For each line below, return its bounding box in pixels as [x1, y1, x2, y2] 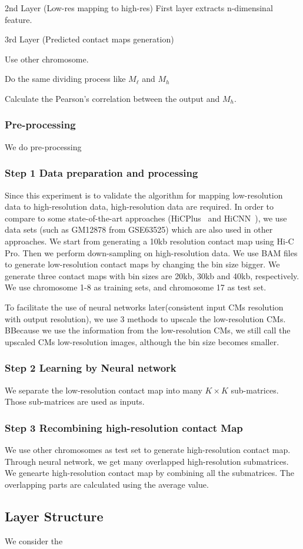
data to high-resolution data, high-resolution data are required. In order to [5, 200, 274, 213]
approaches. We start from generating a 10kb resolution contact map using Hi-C [5, 234, 294, 247]
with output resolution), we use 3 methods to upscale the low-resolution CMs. [5, 312, 286, 325]
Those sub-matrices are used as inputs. [5, 395, 145, 408]
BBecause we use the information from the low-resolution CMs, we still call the [5, 324, 291, 336]
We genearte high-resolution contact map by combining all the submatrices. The [5, 467, 294, 479]
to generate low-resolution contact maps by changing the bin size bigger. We [5, 258, 280, 270]
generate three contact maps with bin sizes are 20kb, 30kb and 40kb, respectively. [5, 269, 299, 282]
